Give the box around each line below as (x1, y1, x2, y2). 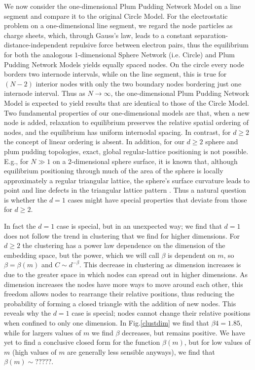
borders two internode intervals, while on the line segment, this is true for (4, 69, 227, 79)
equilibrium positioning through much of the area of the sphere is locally (4, 165, 223, 176)
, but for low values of (184, 337, 251, 347)
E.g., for (4, 156, 29, 166)
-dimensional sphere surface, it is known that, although (72, 156, 238, 166)
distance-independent (4, 40, 68, 50)
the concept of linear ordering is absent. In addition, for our (4, 136, 184, 147)
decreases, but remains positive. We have (122, 327, 246, 337)
